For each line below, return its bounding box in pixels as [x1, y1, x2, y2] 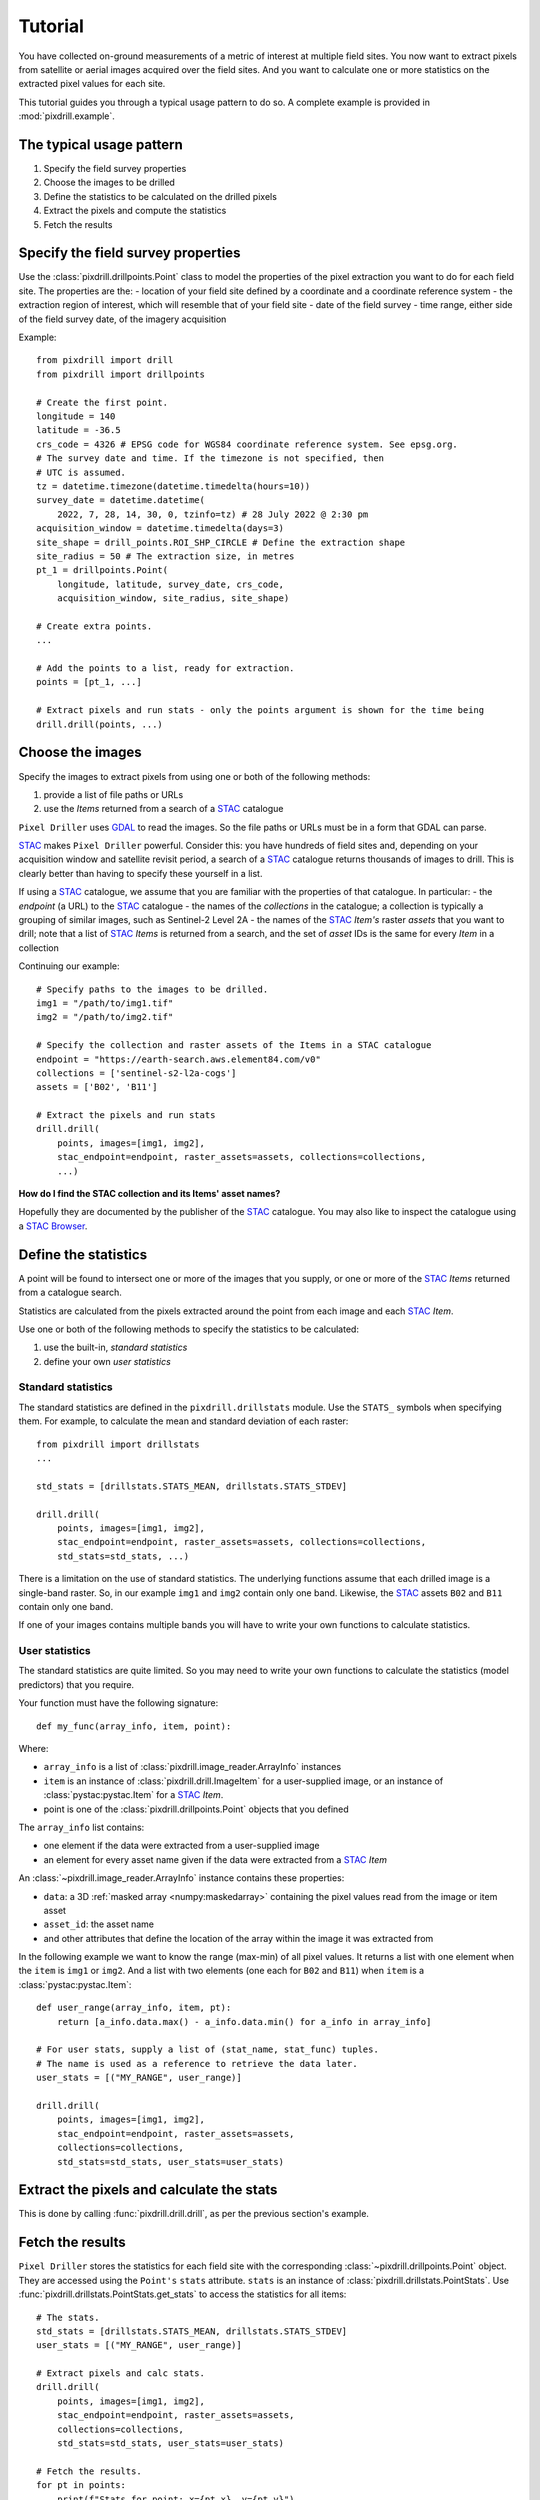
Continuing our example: [18, 960, 120, 972]
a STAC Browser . [18, 1220, 88, 1232]
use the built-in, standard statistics [43, 1341, 188, 1354]
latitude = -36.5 [36, 425, 121, 436]
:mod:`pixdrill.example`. [18, 110, 115, 122]
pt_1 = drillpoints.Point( [36, 565, 169, 576]
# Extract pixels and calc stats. [36, 2368, 205, 2379]
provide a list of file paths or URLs [43, 788, 184, 800]
